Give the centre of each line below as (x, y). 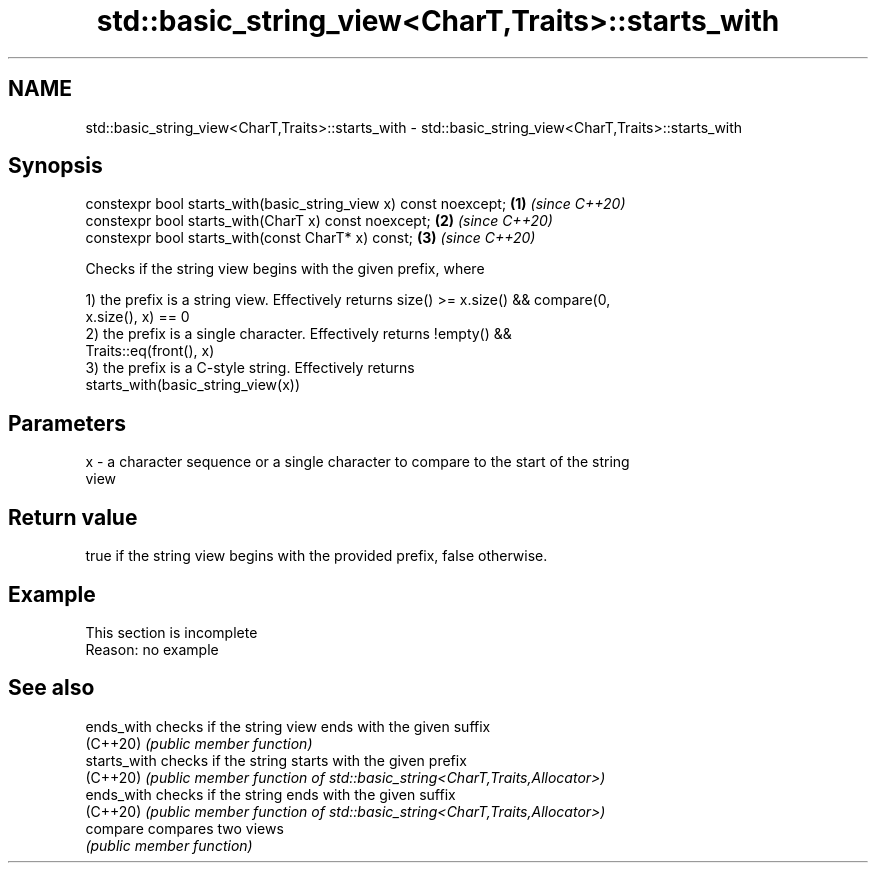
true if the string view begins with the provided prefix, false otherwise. (316, 556)
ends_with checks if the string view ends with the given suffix (288, 726)
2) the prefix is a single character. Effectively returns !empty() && (298, 334)
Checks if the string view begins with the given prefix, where (285, 269)
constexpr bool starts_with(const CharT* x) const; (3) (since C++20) (310, 238)
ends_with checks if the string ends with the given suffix (270, 794)
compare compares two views (184, 828)
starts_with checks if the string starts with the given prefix (276, 760)
